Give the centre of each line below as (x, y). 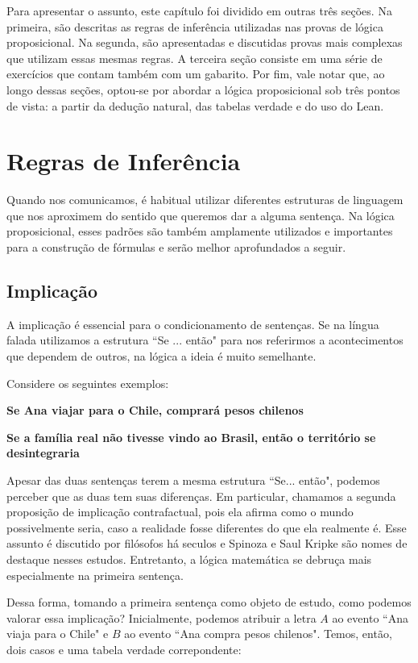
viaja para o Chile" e (58, 634)
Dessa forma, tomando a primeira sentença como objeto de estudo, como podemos (209, 602)
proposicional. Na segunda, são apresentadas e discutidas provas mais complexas (205, 42)
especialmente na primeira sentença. (95, 575)
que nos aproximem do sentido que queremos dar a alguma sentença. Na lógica (201, 215)
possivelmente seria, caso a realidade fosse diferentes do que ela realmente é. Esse (207, 527)
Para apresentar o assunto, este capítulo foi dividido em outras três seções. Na (199, 10)
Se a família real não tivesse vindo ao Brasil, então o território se (191, 437)
